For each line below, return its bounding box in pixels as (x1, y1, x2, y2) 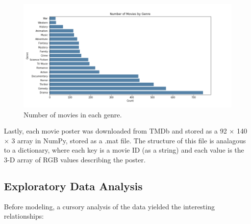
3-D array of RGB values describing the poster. (4, 154, 146, 164)
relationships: (4, 211, 44, 221)
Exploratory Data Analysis (4, 178, 143, 193)
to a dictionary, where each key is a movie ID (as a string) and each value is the (4, 145, 244, 155)
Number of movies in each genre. (24, 109, 122, 119)
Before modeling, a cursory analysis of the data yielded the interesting (4, 201, 215, 211)
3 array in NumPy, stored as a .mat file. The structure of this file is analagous (11, 135, 246, 145)
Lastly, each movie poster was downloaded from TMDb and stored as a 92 (4, 126, 227, 136)
